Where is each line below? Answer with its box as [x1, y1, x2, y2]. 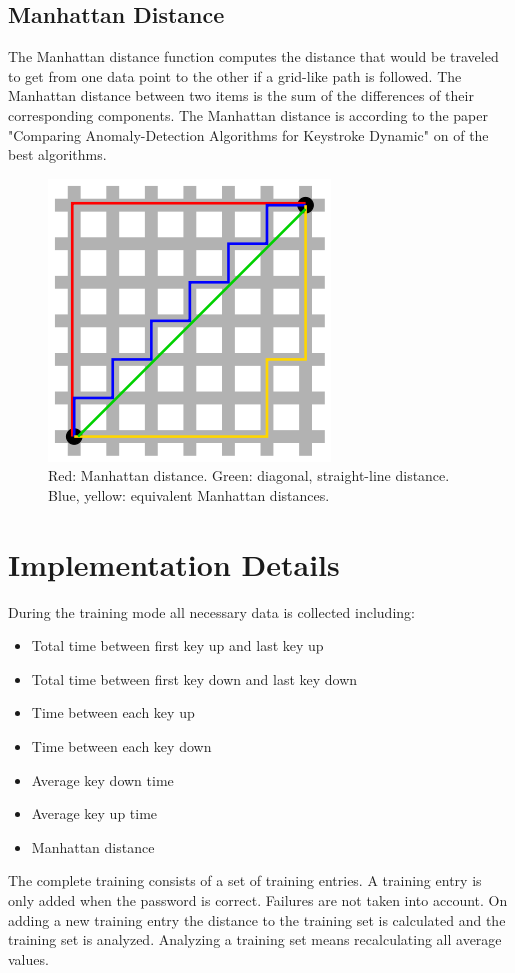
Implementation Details [8, 543, 340, 584]
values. [8, 948, 49, 969]
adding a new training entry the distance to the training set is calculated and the [8, 909, 506, 930]
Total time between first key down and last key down [31, 668, 358, 689]
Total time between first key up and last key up [31, 635, 324, 656]
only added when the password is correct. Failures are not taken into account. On [8, 890, 508, 911]
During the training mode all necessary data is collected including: [8, 601, 415, 622]
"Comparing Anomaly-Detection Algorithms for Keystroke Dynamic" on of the [8, 124, 489, 145]
